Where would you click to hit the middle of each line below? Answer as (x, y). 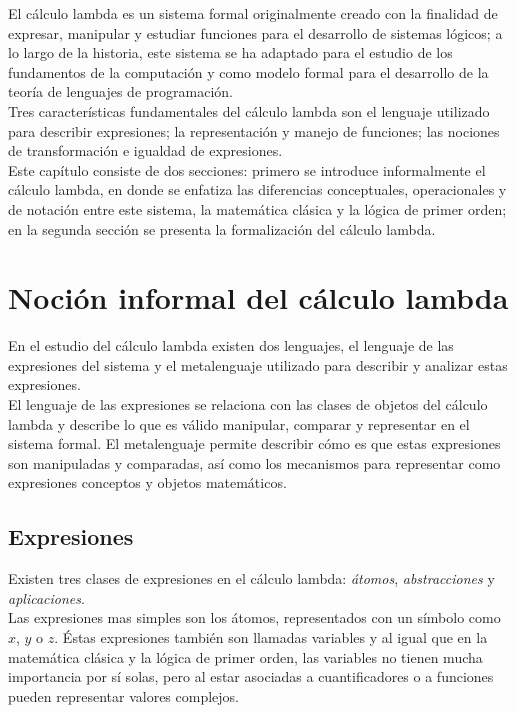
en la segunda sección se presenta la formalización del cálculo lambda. (222, 228)
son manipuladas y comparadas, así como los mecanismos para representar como (254, 462)
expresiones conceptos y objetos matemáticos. (147, 482)
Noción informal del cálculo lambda (258, 297)
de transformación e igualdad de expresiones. (145, 150)
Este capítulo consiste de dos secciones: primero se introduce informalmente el (247, 169)
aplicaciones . (46, 597)
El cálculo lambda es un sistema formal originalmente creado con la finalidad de (253, 13)
